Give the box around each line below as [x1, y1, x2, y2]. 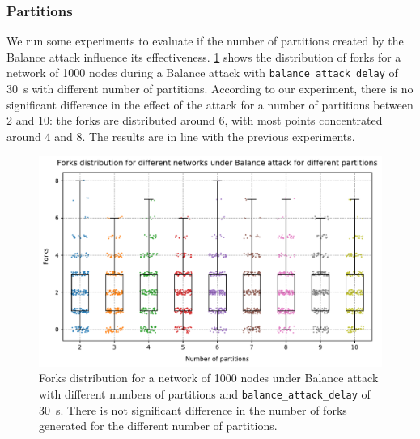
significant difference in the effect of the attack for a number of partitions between [6, 96, 414, 113]
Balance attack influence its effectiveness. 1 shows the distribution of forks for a [6, 48, 401, 65]
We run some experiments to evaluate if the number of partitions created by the [6, 32, 404, 49]
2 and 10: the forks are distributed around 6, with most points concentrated [6, 112, 383, 129]
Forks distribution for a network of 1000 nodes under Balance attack [39, 369, 379, 386]
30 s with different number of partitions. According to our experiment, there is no [6, 80, 414, 97]
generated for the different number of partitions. [39, 417, 278, 434]
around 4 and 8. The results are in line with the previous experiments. [6, 127, 355, 144]
